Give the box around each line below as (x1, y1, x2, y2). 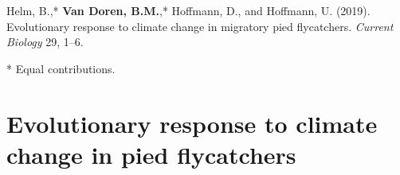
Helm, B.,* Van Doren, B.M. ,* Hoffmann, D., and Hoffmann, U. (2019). (6, 2, 371, 18)
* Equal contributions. (6, 60, 116, 76)
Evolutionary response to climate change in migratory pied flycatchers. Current (6, 17, 394, 34)
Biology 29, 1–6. (6, 33, 84, 50)
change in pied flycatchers (6, 138, 296, 170)
